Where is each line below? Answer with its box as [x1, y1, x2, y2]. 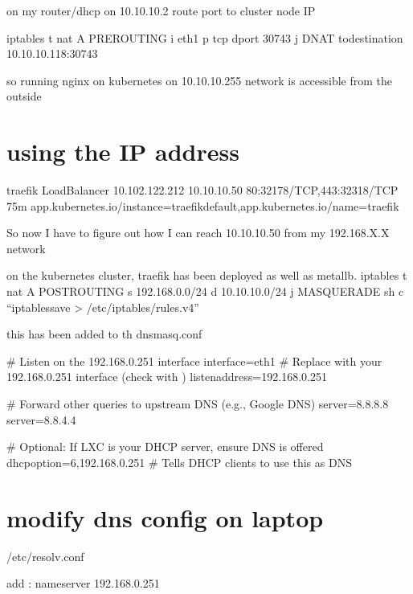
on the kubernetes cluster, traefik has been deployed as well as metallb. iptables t [6, 267, 407, 284]
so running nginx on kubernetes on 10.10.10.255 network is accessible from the [6, 72, 393, 88]
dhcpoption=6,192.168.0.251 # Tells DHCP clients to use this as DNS [6, 453, 352, 470]
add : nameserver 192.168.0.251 [6, 575, 160, 592]
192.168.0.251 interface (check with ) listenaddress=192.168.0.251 [6, 368, 327, 385]
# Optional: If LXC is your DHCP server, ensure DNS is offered [6, 438, 324, 455]
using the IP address [6, 135, 239, 168]
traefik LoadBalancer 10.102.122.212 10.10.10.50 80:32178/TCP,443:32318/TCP [6, 182, 399, 199]
